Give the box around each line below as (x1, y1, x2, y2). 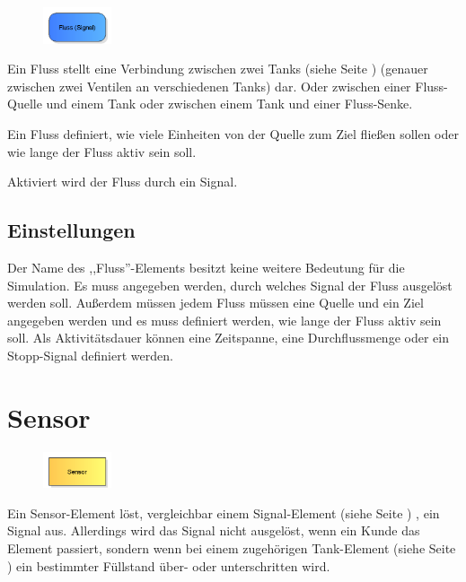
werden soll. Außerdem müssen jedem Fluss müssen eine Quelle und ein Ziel (7, 293, 424, 312)
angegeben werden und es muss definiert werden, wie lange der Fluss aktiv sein (7, 310, 442, 329)
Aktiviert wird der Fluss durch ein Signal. (7, 172, 238, 191)
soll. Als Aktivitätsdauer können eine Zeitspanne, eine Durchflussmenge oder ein (7, 328, 449, 347)
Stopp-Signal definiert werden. (7, 345, 173, 364)
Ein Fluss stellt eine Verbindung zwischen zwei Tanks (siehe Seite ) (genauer (7, 59, 428, 78)
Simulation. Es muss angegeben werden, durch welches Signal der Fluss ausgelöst (7, 275, 453, 294)
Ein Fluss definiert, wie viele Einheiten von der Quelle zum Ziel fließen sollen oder (7, 124, 459, 143)
